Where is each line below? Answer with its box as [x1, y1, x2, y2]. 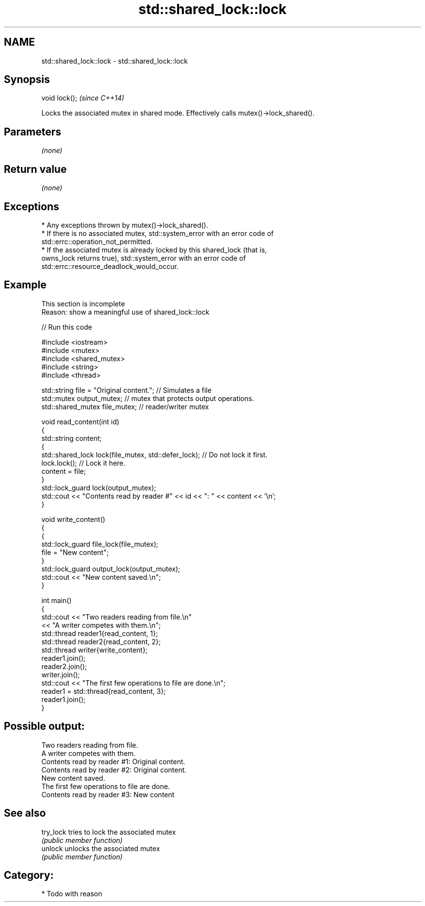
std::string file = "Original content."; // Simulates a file [41, 386, 212, 394]
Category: [4, 869, 54, 881]
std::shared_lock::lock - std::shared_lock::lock [41, 56, 188, 65]
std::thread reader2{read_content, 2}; [41, 637, 161, 646]
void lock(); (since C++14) [41, 94, 124, 102]
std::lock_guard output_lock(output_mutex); [41, 564, 180, 573]
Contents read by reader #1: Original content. [41, 757, 185, 766]
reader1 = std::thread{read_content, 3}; [41, 687, 166, 695]
